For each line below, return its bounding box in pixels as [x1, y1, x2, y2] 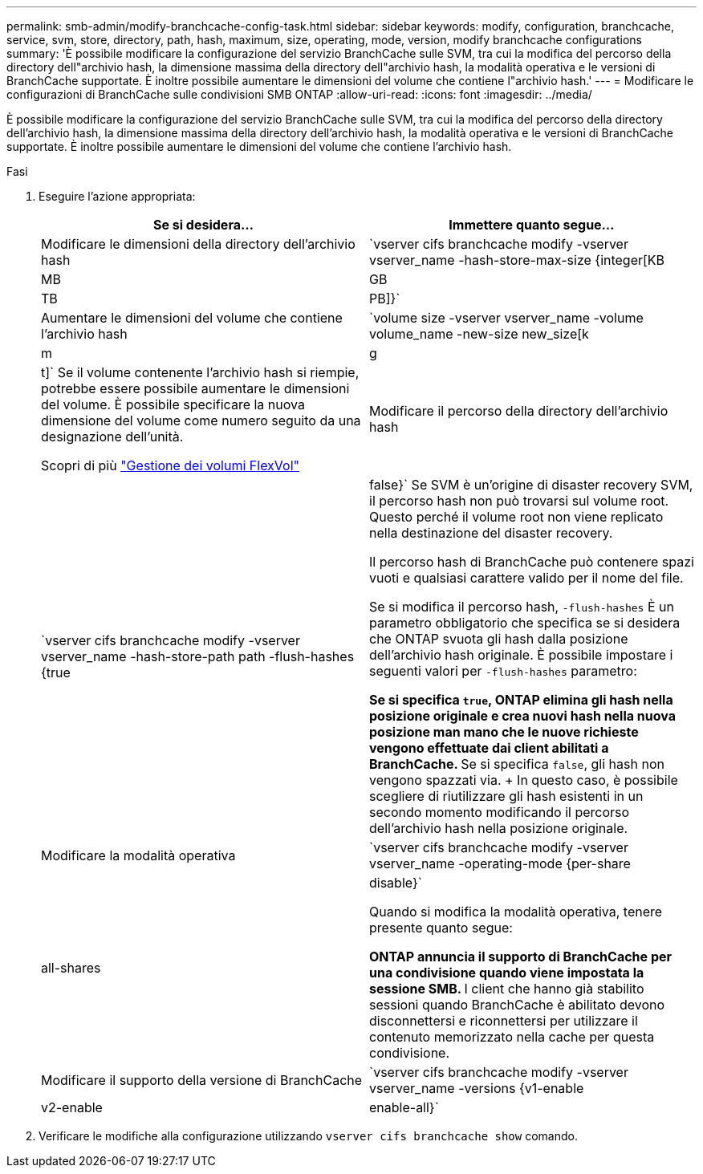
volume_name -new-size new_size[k [369, 326, 589, 342]
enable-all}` [369, 1099, 439, 1115]
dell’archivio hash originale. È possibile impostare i [369, 647, 673, 663]
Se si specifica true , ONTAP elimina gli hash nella [369, 692, 673, 708]
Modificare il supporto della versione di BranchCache [41, 1072, 363, 1088]
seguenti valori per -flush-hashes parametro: [369, 663, 637, 679]
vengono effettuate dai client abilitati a [369, 740, 609, 756]
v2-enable [41, 1099, 103, 1115]
